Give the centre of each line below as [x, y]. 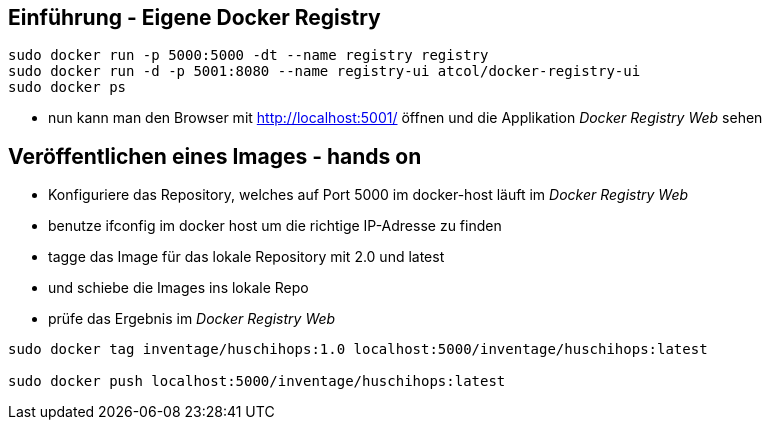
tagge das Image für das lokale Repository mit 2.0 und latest [246, 257]
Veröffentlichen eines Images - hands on [215, 156]
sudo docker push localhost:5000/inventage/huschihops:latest [257, 381]
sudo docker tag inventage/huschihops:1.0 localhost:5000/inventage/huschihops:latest [358, 349]
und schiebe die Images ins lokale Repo [178, 288]
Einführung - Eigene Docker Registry [194, 17]
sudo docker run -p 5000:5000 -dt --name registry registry [248, 55]
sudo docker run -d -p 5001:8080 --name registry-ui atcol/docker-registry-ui [324, 71]
